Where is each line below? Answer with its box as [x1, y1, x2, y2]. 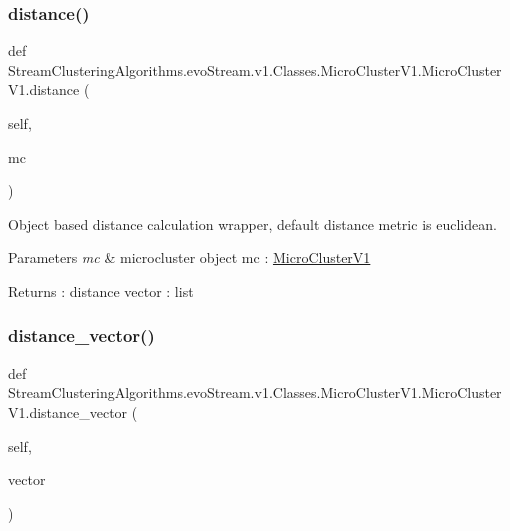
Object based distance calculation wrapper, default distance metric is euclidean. [8, 213, 497, 234]
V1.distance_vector [8, 401, 128, 422]
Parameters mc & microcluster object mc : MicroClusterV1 [8, 247, 371, 268]
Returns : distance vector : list [8, 280, 194, 301]
